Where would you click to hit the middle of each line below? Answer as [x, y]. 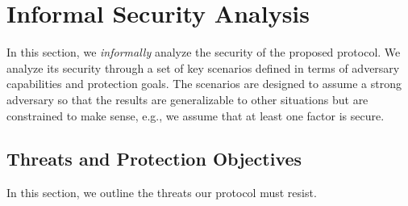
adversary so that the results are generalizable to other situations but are [187, 99]
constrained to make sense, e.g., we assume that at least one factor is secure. [196, 115]
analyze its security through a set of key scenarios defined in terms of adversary [203, 67]
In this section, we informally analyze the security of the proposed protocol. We [204, 52]
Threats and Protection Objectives [154, 159]
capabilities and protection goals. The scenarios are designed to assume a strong [204, 84]
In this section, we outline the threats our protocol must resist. [162, 193]
